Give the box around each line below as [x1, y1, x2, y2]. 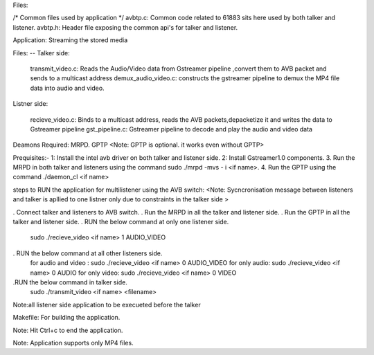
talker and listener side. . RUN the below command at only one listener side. [12, 218, 229, 226]
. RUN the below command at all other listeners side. [12, 249, 163, 257]
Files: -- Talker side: [12, 48, 70, 57]
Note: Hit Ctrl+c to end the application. [12, 326, 123, 334]
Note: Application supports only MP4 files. [12, 338, 134, 347]
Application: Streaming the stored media [12, 36, 128, 44]
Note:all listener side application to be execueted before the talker [12, 300, 201, 309]
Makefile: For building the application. [12, 313, 121, 322]
